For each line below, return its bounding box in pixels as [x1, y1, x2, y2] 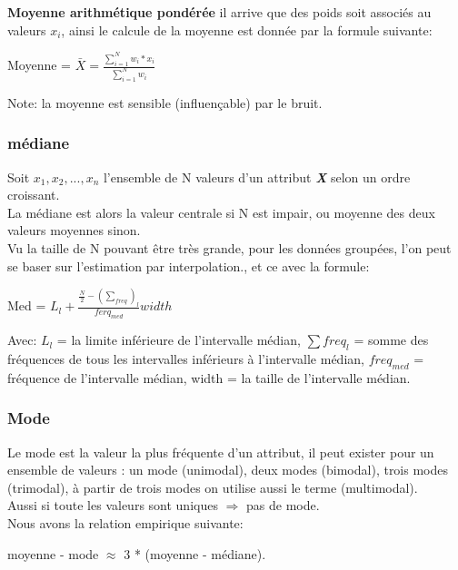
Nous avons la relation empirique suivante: [7, 514, 244, 533]
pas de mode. [246, 496, 320, 515]
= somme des [353, 330, 429, 349]
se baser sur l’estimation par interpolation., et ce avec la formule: [7, 256, 370, 275]
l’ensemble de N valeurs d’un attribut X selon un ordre [103, 167, 411, 186]
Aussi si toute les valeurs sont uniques [7, 496, 218, 515]
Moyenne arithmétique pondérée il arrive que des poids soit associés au [7, 3, 432, 21]
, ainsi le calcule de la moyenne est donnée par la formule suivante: [61, 20, 433, 39]
